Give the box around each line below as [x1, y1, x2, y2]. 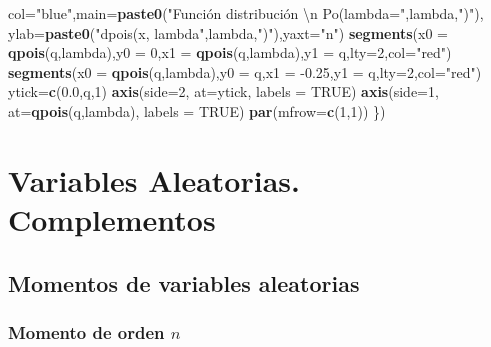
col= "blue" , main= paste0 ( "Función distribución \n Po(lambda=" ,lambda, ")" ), [8, 3, 484, 23]
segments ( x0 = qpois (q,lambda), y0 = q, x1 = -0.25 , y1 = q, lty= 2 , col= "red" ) [8, 61, 482, 82]
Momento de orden [8, 319, 165, 344]
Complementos [8, 198, 216, 239]
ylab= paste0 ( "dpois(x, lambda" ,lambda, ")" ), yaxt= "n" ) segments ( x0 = [8, 22, 448, 43]
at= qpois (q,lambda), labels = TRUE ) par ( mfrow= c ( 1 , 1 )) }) [8, 100, 386, 121]
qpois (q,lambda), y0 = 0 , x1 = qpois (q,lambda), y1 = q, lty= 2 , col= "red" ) [8, 42, 452, 63]
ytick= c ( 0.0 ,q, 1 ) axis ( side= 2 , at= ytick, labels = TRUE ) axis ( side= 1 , [8, 81, 439, 102]
